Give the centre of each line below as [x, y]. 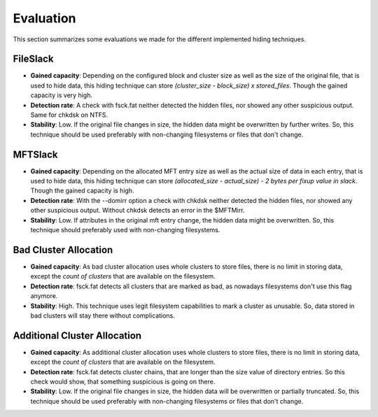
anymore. [44, 296]
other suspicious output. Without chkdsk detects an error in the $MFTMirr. [138, 211]
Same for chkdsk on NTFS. [69, 115]
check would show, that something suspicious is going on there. [123, 381]
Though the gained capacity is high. [82, 191]
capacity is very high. [61, 95]
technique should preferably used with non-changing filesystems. [125, 230]
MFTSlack [35, 154]
